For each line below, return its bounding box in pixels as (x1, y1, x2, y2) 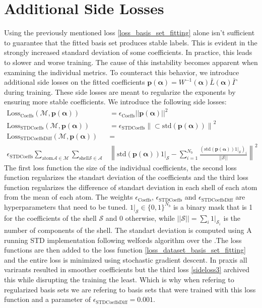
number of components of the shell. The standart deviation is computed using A (4, 225, 252, 235)
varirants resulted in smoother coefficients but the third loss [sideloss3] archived (4, 264, 250, 275)
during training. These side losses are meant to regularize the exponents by (4, 86, 236, 97)
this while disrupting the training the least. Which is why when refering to (4, 274, 234, 285)
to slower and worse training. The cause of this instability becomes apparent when (4, 56, 258, 67)
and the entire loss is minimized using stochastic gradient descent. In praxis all (4, 254, 247, 265)
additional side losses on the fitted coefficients (4, 77, 145, 87)
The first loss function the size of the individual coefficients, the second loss (4, 162, 237, 172)
